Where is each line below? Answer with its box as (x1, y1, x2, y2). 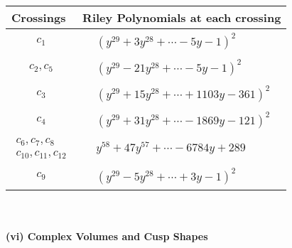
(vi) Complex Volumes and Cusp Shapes (6, 229, 208, 244)
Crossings (11, 9, 66, 26)
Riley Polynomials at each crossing (82, 9, 281, 26)
